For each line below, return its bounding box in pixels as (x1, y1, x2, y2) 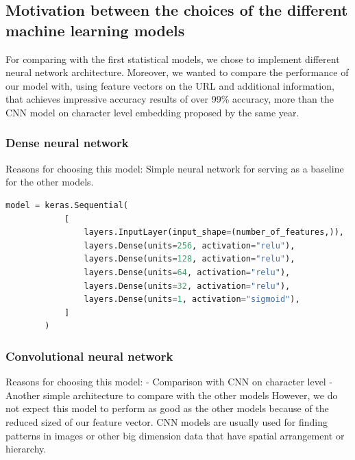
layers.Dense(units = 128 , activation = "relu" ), (84, 254, 295, 264)
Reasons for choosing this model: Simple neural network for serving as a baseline (5, 161, 344, 175)
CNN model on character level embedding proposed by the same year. (5, 105, 299, 119)
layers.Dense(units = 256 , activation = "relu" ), (84, 240, 295, 251)
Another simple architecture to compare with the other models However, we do (5, 387, 338, 402)
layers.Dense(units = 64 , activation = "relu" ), (84, 267, 291, 277)
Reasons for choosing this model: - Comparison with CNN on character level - (5, 374, 333, 389)
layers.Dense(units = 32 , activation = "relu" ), (84, 281, 291, 291)
